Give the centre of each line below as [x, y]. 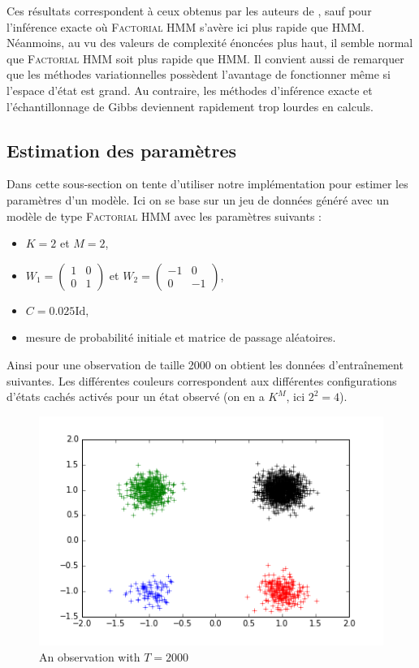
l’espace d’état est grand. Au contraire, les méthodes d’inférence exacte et [190, 90]
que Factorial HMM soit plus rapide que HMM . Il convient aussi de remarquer [205, 58]
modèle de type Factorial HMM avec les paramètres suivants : [164, 215]
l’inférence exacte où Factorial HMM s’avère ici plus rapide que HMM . [186, 26]
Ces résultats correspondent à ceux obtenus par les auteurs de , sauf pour [189, 11]
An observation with [90, 656]
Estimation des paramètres [122, 150]
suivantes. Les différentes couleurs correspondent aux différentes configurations [202, 380]
